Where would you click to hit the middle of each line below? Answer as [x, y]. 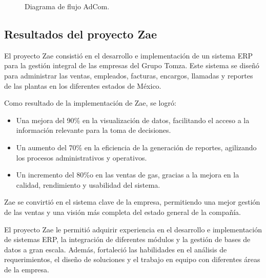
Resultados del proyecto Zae [80, 34]
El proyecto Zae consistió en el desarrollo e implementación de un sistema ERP [129, 55]
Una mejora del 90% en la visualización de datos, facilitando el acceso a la [133, 120]
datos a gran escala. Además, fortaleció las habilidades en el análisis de [116, 249]
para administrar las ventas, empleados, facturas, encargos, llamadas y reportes [129, 75]
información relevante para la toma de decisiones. [94, 130]
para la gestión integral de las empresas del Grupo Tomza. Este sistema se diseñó [132, 65]
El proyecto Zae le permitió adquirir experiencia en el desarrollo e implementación [133, 229]
